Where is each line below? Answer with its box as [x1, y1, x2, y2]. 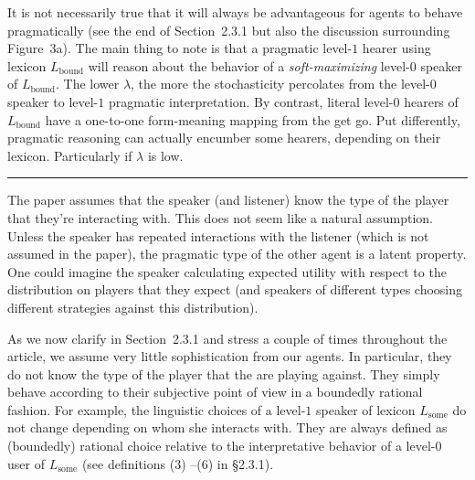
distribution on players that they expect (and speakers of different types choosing [7, 280, 463, 299]
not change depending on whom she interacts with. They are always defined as [7, 418, 448, 437]
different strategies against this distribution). [7, 297, 259, 316]
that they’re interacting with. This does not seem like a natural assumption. [7, 208, 434, 227]
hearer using [362, 38, 431, 58]
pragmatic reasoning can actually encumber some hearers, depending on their [7, 128, 441, 147]
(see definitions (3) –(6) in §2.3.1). [81, 453, 274, 473]
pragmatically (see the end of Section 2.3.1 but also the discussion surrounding [7, 20, 450, 39]
